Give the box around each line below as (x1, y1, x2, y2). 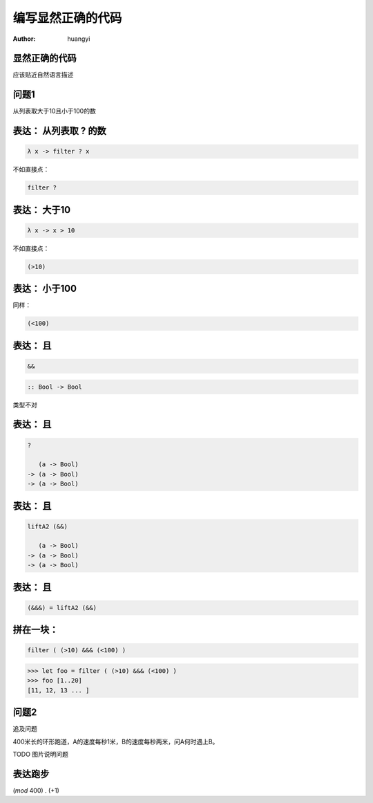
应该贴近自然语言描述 (12, 71, 74, 79)
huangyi (67, 35, 90, 43)
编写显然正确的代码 (12, 10, 122, 26)
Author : (12, 35, 36, 43)
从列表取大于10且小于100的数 (12, 107, 96, 116)
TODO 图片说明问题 (12, 750, 69, 759)
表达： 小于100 (12, 283, 77, 295)
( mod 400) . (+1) (12, 786, 60, 795)
